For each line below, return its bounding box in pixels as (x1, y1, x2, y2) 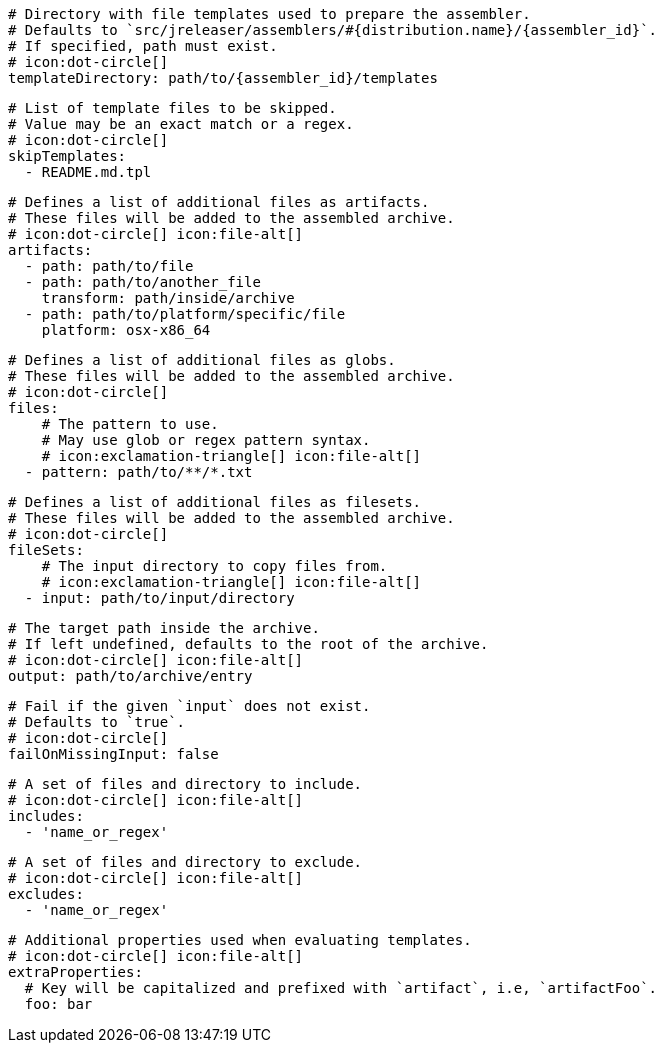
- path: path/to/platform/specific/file (24, 306, 346, 322)
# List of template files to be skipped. (8, 100, 337, 116)
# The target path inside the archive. (8, 620, 320, 636)
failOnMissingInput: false (8, 746, 219, 762)
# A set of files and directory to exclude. (8, 854, 363, 870)
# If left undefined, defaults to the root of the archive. (8, 636, 489, 652)
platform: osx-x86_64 (41, 322, 211, 338)
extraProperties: (8, 964, 143, 980)
